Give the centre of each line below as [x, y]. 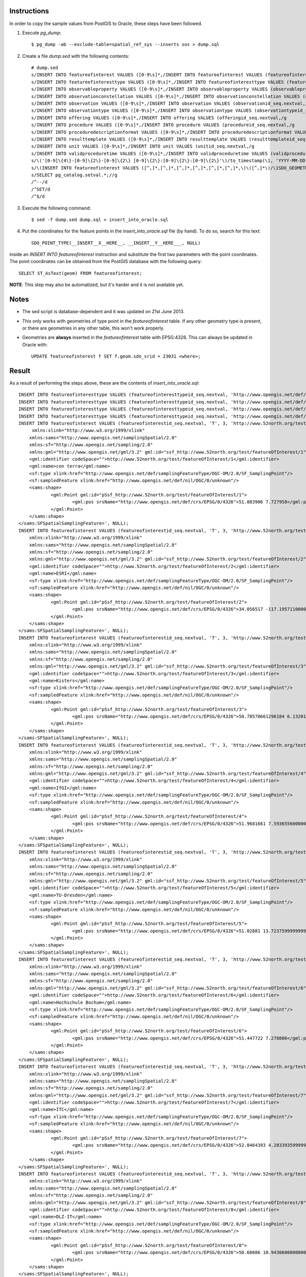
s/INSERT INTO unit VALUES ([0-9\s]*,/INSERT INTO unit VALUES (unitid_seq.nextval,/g [143, 146]
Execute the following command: [57, 208]
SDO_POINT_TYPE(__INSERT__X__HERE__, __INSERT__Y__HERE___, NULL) [116, 243]
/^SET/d [41, 189]
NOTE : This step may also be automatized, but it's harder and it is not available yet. [97, 285]
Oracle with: [35, 344]
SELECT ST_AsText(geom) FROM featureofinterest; [80, 273]
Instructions [29, 11]
